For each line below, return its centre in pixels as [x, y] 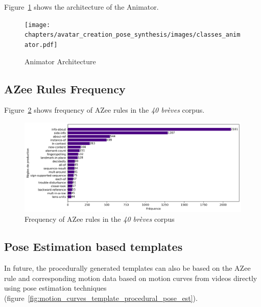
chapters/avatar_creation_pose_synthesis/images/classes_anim [133, 35]
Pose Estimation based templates [93, 247]
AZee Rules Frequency [65, 88]
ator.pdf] [41, 45]
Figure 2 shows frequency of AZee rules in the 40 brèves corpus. [104, 110]
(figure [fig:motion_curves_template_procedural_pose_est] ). [101, 298]
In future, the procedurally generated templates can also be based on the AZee [127, 268]
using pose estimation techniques [55, 288]
